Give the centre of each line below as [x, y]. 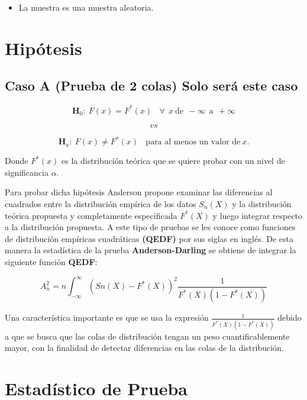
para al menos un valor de [193, 142]
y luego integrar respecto [258, 215]
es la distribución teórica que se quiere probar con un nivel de [173, 161]
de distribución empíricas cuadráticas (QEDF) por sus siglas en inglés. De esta [149, 238]
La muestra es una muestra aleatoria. [86, 7]
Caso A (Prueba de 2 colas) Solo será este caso [151, 86]
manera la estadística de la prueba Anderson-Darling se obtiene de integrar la [151, 250]
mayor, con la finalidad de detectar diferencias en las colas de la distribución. [144, 348]
